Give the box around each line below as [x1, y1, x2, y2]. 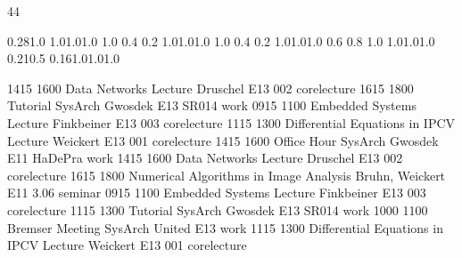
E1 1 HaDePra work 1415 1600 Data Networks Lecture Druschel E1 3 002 [7, 149, 403, 167]
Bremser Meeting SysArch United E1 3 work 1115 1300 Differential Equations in [7, 218, 443, 237]
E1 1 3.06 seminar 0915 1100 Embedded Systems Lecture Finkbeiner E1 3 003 [7, 183, 426, 202]
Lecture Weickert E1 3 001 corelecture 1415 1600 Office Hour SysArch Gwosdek [7, 131, 439, 149]
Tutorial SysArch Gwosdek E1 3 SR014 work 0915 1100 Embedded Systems [7, 96, 417, 115]
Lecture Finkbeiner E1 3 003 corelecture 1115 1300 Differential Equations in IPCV [7, 113, 456, 132]
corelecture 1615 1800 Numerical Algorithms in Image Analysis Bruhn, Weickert [7, 165, 446, 184]
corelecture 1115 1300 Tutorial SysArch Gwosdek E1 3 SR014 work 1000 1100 [7, 200, 428, 219]
